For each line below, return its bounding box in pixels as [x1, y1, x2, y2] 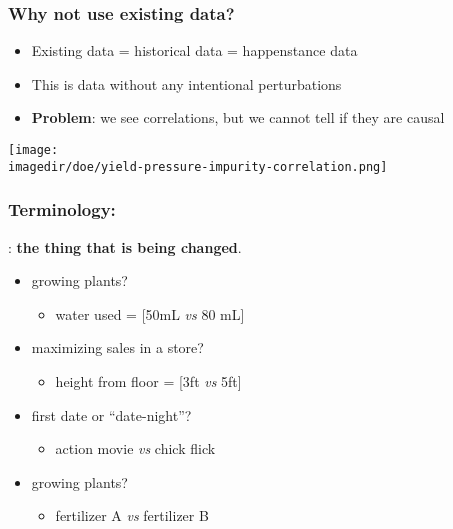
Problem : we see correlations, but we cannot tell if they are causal [31, 107, 445, 128]
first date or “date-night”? [31, 404, 192, 425]
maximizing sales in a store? [31, 337, 204, 358]
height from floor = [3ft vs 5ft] [55, 370, 242, 391]
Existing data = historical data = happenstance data [31, 40, 358, 61]
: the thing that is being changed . [8, 236, 242, 257]
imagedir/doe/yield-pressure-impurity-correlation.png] [8, 159, 388, 174]
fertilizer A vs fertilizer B [55, 505, 209, 526]
